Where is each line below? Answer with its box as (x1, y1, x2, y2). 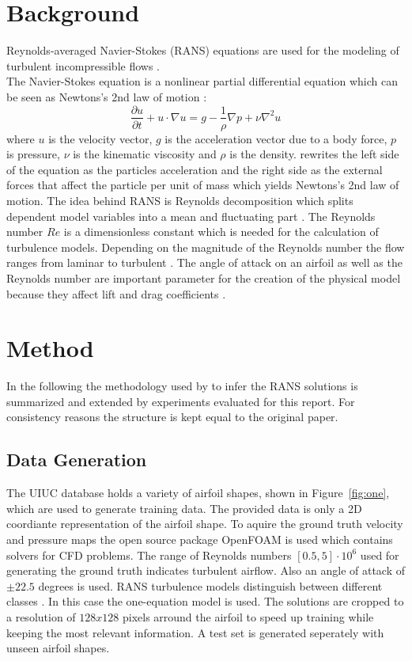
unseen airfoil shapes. (6, 640, 110, 656)
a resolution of (6, 608, 76, 625)
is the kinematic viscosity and (73, 146, 217, 162)
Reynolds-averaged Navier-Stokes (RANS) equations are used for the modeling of (6, 42, 399, 59)
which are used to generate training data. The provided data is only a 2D (6, 500, 362, 516)
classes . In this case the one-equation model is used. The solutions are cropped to (6, 593, 404, 610)
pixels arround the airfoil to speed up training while (122, 608, 374, 625)
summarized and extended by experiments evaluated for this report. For (6, 393, 355, 409)
